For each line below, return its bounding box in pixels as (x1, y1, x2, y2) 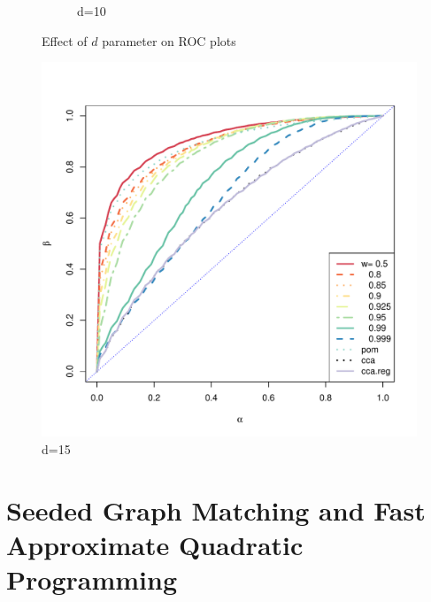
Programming (6, 561, 177, 598)
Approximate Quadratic (6, 526, 304, 562)
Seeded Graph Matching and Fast (6, 491, 426, 528)
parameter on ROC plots (102, 31, 236, 50)
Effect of (42, 31, 88, 50)
